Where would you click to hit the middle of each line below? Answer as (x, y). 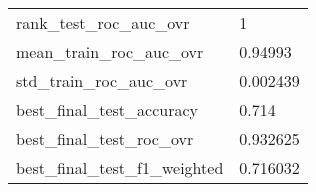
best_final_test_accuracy (107, 109)
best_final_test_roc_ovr (105, 138)
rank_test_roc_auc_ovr (103, 22)
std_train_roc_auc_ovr (102, 80)
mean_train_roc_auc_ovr (110, 51)
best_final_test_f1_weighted (120, 167)
